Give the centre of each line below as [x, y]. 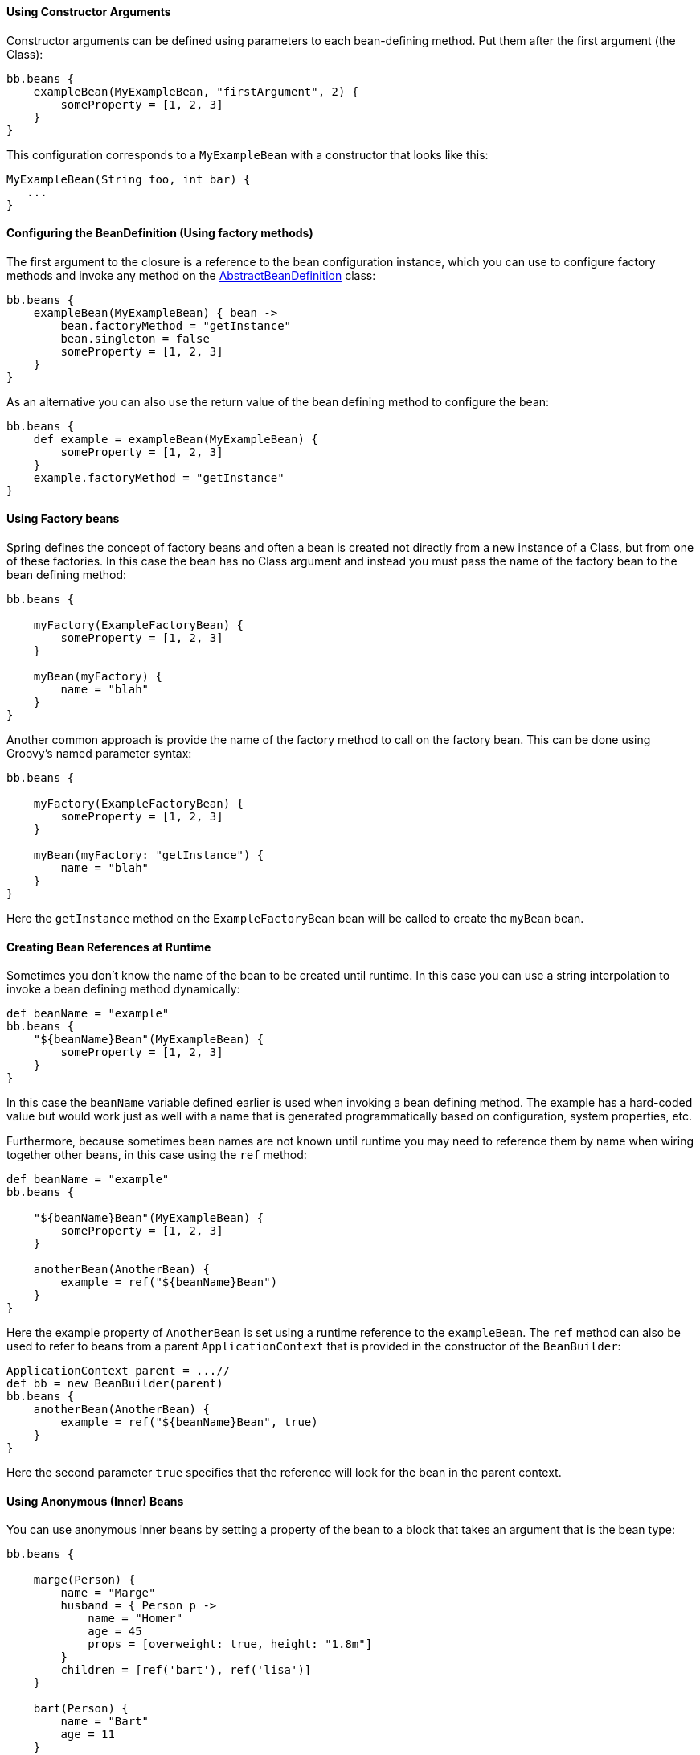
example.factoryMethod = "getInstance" [159, 477]
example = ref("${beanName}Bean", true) [189, 1422]
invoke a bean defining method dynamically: [123, 989]
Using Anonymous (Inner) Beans [95, 1501]
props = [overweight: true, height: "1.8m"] [230, 1644]
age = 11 [88, 1734]
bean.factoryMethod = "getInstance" [176, 325]
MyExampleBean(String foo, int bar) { [129, 179]
